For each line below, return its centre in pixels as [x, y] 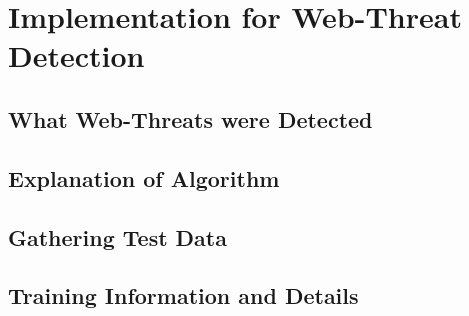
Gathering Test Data [117, 236]
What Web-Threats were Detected [190, 118]
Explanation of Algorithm [144, 177]
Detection [76, 55]
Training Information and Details [183, 295]
